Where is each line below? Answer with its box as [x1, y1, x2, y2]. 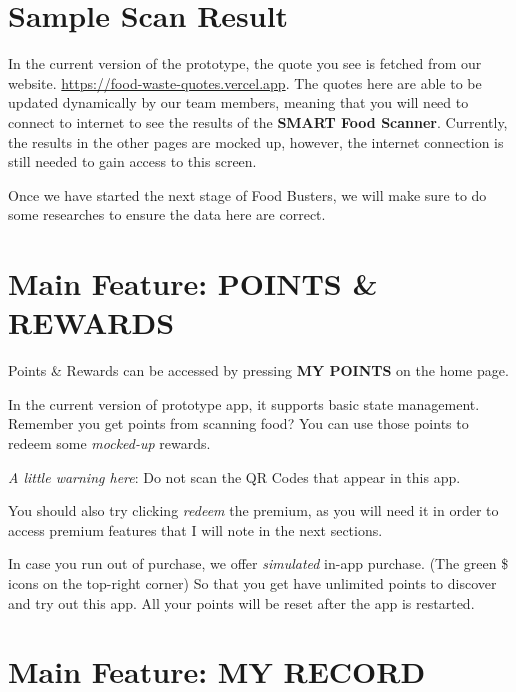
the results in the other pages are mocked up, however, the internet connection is [8, 131, 504, 152]
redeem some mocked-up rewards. [8, 432, 211, 453]
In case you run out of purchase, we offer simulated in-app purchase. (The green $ [8, 553, 509, 574]
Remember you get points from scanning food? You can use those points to [8, 413, 469, 434]
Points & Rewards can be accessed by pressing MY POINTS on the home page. [8, 360, 509, 381]
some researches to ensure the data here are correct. [8, 204, 326, 225]
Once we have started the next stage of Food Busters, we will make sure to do [8, 184, 487, 205]
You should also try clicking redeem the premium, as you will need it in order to [8, 500, 499, 521]
